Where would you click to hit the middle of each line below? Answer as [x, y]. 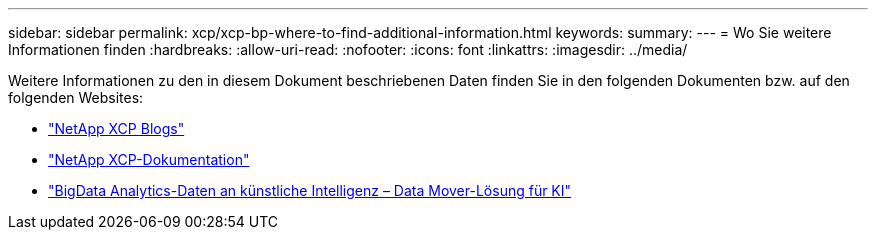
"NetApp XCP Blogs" [116, 128]
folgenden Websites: [76, 97]
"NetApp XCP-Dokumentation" [149, 159]
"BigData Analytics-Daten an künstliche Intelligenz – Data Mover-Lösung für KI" [310, 190]
